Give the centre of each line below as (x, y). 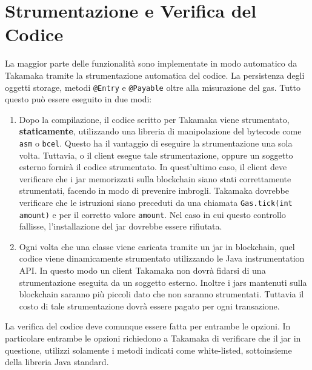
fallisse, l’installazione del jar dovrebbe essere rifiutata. (121, 226)
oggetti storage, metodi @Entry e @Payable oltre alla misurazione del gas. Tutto (153, 87)
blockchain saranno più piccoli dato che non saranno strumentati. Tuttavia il (161, 294)
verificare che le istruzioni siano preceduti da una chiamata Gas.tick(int (156, 202)
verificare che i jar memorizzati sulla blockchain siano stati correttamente (155, 178)
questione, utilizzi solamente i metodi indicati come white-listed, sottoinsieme (148, 350)
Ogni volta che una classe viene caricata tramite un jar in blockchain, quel (157, 246)
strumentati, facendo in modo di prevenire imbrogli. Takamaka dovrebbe (154, 190)
